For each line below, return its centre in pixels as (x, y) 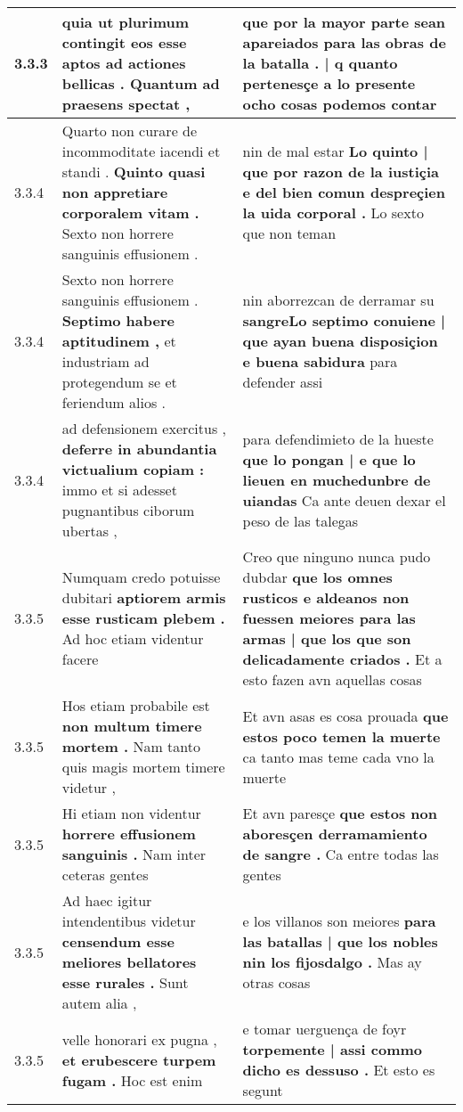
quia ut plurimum (126, 22)
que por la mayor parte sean (344, 22)
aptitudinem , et (119, 341)
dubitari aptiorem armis (144, 597)
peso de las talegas (301, 520)
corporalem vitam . (130, 213)
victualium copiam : (133, 469)
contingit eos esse (124, 42)
